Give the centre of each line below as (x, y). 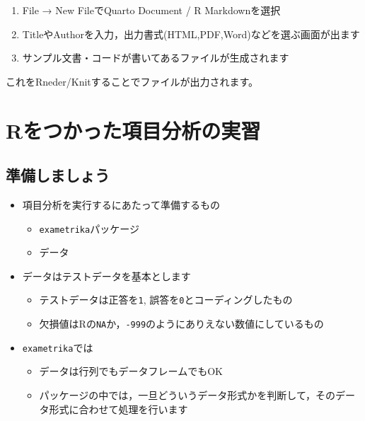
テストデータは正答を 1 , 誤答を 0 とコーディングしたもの (166, 300)
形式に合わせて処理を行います (118, 409)
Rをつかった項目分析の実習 (133, 130)
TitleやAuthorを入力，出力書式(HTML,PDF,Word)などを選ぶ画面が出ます (191, 34)
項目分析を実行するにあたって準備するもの (121, 204)
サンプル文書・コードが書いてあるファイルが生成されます (156, 58)
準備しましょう (58, 175)
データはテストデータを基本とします (106, 276)
